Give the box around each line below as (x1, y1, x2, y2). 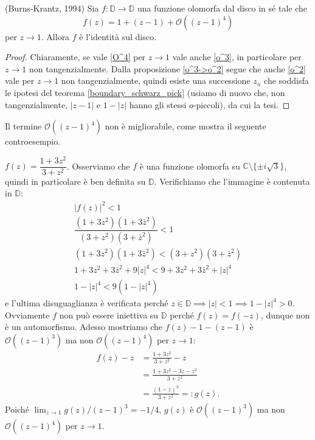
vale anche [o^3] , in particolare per (172, 50, 302, 63)
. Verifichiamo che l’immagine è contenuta (154, 174, 310, 187)
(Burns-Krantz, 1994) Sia (5, 2, 99, 14)
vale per (5, 74, 35, 87)
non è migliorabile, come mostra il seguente (105, 120, 266, 132)
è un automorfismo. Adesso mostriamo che (5, 320, 162, 333)
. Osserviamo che (66, 159, 130, 172)
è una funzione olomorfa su (139, 159, 240, 172)
